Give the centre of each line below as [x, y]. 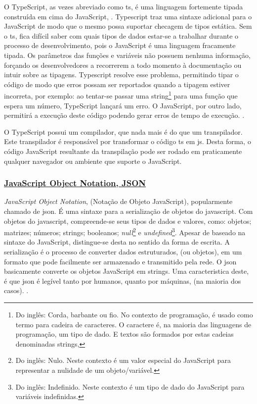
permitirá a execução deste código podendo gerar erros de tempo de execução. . [124, 115]
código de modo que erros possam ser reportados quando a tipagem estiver [117, 84]
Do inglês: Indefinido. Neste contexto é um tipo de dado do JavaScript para [130, 386]
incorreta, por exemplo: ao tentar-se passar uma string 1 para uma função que [121, 95]
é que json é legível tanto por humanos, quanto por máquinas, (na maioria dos [123, 280]
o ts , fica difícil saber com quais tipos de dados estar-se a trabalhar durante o [121, 35]
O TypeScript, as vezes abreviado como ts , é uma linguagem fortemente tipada [124, 6]
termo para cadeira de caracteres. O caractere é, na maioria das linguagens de [133, 324]
